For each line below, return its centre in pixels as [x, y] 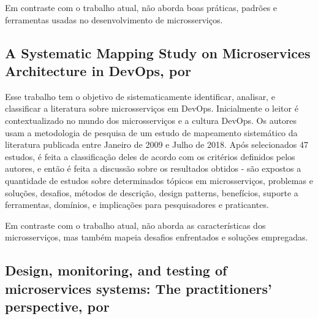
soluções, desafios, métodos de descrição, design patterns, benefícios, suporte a [152, 192]
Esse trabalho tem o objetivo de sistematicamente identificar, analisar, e [140, 96]
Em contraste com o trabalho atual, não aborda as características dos [135, 225]
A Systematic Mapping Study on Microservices [158, 52]
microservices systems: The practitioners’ [138, 288]
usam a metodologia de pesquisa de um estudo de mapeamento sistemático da [151, 132]
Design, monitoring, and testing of [116, 270]
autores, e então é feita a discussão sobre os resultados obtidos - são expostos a [153, 168]
